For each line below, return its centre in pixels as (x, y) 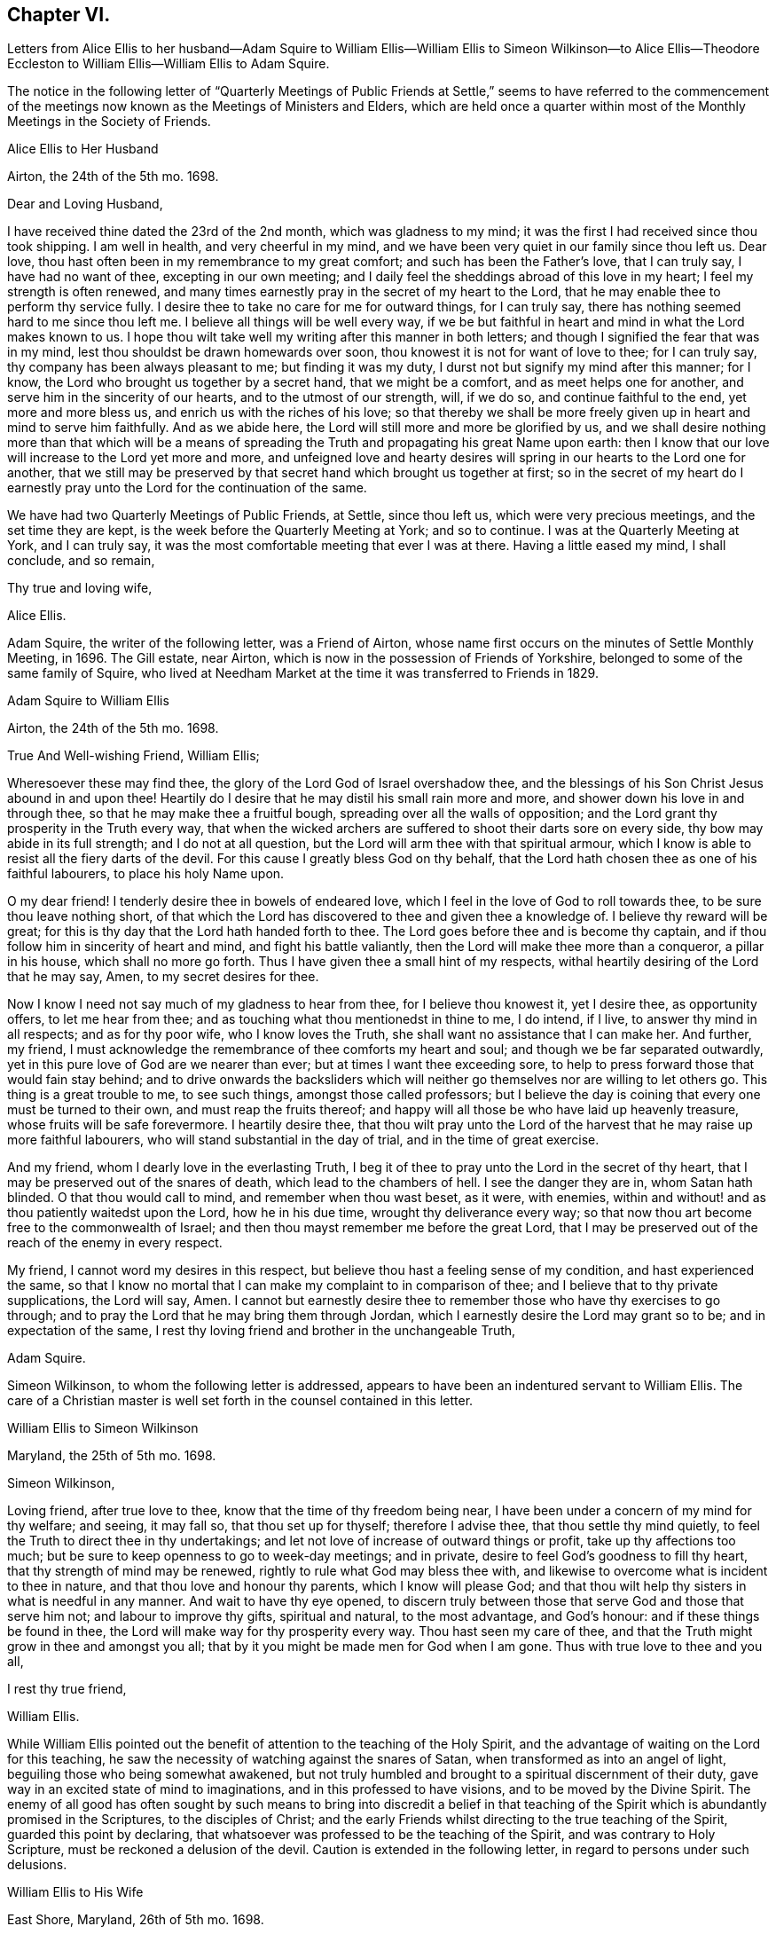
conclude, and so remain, (81, 561)
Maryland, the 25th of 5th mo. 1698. (112, 1456)
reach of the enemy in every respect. (115, 1243)
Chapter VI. (59, 15)
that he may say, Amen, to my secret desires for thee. (163, 977)
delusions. (37, 1865)
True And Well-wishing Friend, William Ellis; (133, 756)
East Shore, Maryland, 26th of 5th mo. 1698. (136, 1920)
